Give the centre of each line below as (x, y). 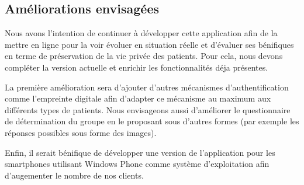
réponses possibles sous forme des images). (81, 132)
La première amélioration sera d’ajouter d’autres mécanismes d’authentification (147, 87)
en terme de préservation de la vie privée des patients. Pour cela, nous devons (144, 56)
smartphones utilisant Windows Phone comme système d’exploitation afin (137, 164)
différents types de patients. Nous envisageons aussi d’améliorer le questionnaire (148, 109)
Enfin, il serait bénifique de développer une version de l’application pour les (140, 152)
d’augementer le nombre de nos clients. (74, 175)
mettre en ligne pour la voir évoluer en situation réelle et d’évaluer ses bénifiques (149, 44)
